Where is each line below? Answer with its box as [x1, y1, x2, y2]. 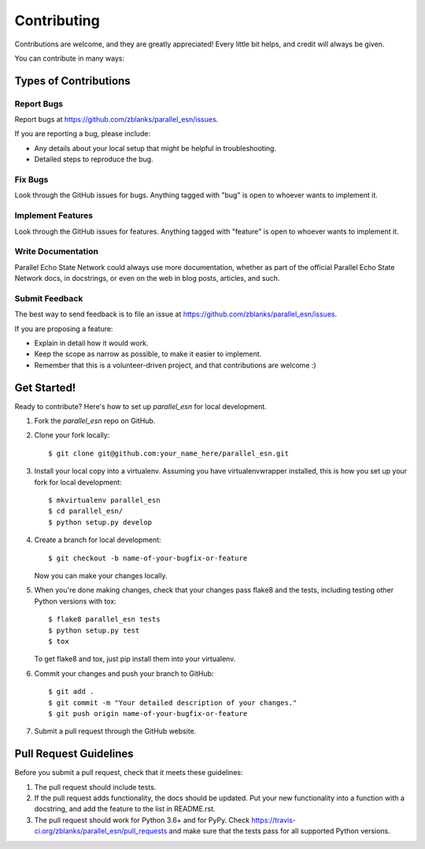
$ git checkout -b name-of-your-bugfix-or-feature [48, 553, 248, 563]
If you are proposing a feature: [14, 323, 113, 334]
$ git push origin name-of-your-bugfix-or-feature [48, 709, 248, 718]
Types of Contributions [14, 74, 131, 87]
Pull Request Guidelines [14, 747, 134, 761]
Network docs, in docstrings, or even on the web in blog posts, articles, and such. [14, 274, 280, 283]
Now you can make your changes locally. [34, 570, 168, 580]
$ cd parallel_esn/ [48, 507, 124, 515]
